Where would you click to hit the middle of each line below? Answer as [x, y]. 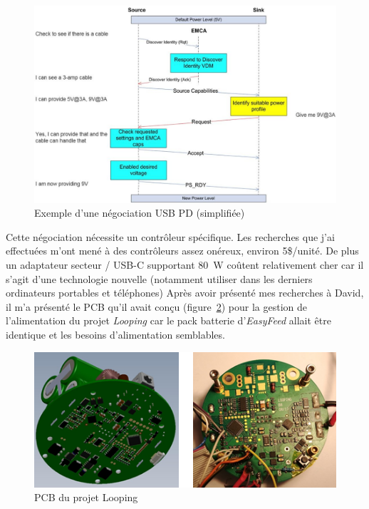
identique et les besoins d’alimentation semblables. [115, 334]
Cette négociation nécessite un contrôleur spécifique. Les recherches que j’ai [170, 236]
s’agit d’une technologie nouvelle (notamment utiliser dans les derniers [159, 278]
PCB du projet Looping [86, 497]
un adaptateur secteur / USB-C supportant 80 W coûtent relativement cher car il [185, 264]
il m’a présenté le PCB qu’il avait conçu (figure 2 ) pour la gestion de [156, 306]
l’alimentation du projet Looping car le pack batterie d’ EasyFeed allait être [168, 320]
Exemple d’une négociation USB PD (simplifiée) [140, 213]
